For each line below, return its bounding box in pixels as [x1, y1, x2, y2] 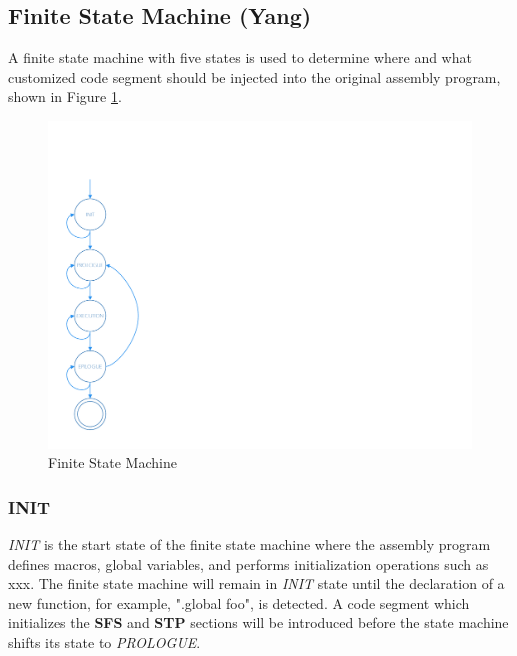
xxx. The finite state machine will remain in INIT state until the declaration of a [8, 573, 505, 594]
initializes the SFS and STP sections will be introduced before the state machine [8, 612, 509, 633]
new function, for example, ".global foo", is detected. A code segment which [8, 592, 470, 613]
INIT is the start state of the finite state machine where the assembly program [8, 533, 491, 554]
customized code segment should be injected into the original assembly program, [8, 66, 501, 87]
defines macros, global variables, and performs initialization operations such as [8, 553, 489, 574]
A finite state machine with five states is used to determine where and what [8, 47, 472, 68]
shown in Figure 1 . [8, 86, 122, 107]
